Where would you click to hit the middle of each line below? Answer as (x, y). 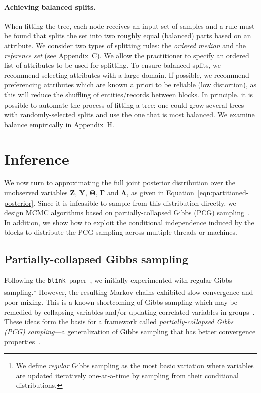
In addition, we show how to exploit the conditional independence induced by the (129, 222)
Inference (37, 159)
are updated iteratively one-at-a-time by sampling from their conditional (127, 375)
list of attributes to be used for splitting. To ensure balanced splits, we (112, 65)
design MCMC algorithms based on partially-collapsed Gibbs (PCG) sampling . (127, 212)
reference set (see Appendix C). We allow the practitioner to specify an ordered (127, 55)
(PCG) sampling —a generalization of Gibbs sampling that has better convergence (130, 331)
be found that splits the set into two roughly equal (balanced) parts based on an (128, 35)
